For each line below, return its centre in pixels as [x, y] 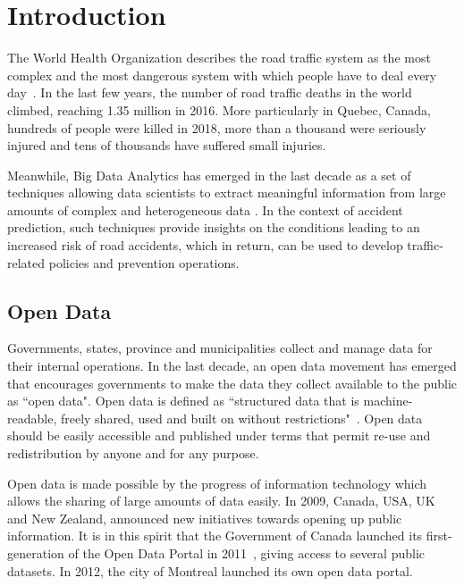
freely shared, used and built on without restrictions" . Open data [241, 418]
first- [439, 536]
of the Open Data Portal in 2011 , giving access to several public [247, 553]
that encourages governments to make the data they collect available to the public [232, 383]
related [26, 262]
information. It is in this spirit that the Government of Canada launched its [215, 536]
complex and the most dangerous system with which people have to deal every [222, 75]
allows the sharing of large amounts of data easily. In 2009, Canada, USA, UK [221, 501]
